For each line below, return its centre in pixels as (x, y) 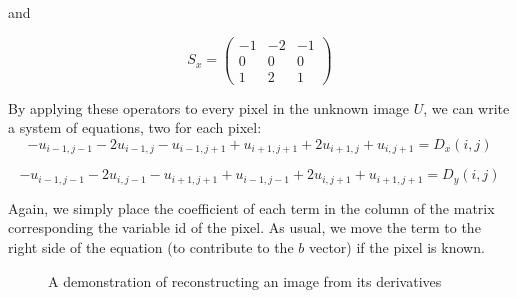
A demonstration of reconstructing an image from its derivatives (245, 280)
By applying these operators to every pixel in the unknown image (209, 107)
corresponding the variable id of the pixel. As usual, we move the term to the (244, 227)
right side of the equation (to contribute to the (151, 247)
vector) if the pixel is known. (396, 247)
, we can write (466, 107)
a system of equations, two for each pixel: (135, 127)
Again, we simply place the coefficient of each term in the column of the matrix (251, 207)
